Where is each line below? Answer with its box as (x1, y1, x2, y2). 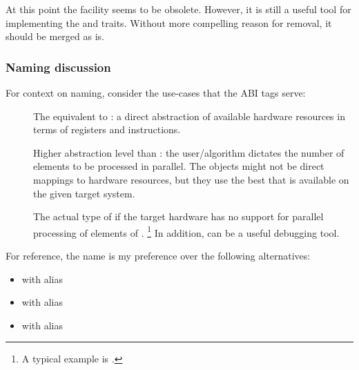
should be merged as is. (6, 29, 104, 43)
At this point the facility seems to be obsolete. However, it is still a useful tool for (6, 2, 351, 16)
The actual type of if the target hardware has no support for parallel (33, 209, 324, 224)
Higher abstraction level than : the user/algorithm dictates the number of (33, 145, 345, 159)
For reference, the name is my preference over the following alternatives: (6, 249, 311, 262)
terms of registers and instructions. (33, 122, 181, 137)
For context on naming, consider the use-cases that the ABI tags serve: (6, 86, 306, 99)
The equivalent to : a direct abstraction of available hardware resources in (33, 108, 345, 123)
